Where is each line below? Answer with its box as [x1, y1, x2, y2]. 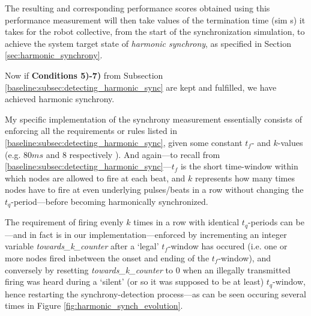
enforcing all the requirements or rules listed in [5, 124, 178, 137]
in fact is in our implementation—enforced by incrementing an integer [29, 228, 287, 240]
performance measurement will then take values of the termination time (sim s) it [5, 13, 306, 26]
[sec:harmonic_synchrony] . [5, 49, 103, 61]
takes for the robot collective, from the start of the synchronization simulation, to [5, 25, 305, 38]
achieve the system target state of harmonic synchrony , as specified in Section [5, 37, 291, 49]
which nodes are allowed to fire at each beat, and [5, 171, 186, 184]
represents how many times [195, 171, 295, 184]
